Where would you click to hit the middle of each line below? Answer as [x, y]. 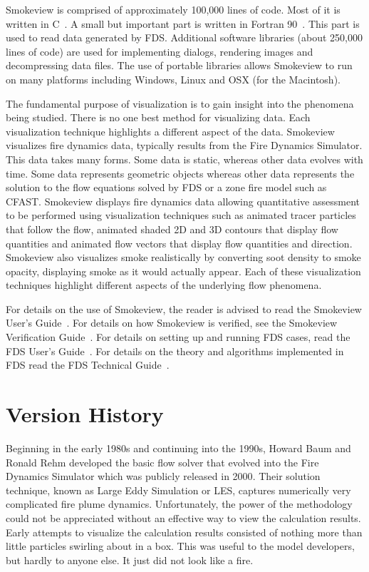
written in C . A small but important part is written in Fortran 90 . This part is [183, 23]
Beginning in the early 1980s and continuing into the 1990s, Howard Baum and [178, 448]
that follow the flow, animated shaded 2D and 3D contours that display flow [172, 229]
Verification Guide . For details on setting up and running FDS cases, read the [178, 337]
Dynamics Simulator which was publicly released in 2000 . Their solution [163, 476]
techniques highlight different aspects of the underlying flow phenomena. [164, 285]
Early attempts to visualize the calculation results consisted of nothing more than [184, 532]
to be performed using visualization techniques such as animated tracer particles [181, 215]
